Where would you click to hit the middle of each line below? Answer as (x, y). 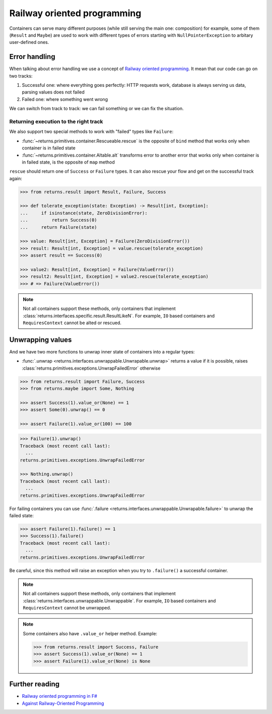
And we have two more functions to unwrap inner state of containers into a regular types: (102, 351)
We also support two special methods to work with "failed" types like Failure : (91, 132)
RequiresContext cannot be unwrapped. (67, 608)
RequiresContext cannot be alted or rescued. (72, 323)
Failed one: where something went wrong (65, 99)
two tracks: (21, 76)
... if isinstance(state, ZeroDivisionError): (84, 213)
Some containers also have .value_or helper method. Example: (90, 633)
